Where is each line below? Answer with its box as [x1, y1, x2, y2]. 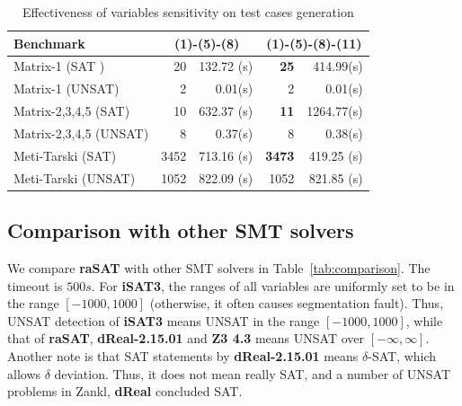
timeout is [7, 276, 63, 295]
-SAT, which [368, 346, 437, 365]
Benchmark [13, 33, 85, 52]
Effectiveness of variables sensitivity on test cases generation [22, 3, 354, 21]
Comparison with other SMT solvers [7, 216, 354, 244]
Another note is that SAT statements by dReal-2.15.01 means [7, 346, 359, 365]
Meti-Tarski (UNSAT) [13, 168, 136, 187]
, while [405, 311, 443, 330]
